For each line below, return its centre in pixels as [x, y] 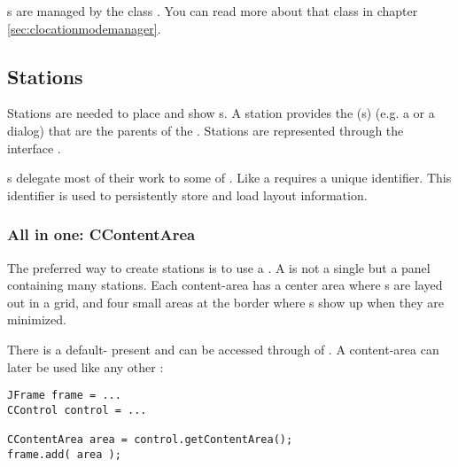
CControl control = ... [77, 410]
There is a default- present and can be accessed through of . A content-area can [223, 349]
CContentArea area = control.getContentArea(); [150, 440]
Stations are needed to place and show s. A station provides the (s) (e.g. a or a [221, 113]
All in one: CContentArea [101, 234]
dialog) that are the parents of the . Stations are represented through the [206, 130]
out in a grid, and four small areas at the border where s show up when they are [225, 302]
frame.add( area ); [64, 454]
